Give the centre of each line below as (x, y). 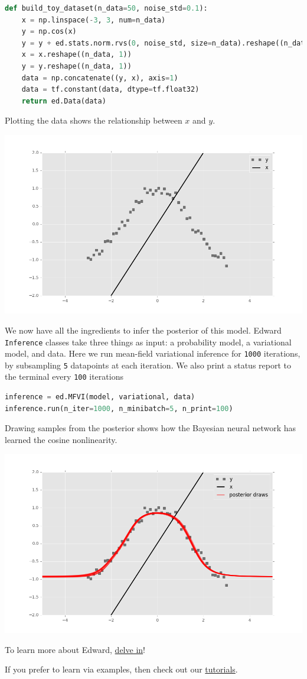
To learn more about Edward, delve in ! (75, 649)
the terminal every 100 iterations (64, 376)
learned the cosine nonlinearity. (61, 439)
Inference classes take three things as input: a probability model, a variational (148, 342)
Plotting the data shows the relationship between (94, 120)
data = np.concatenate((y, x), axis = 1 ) (100, 78)
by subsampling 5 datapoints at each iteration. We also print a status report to (148, 365)
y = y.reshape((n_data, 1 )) (76, 66)
